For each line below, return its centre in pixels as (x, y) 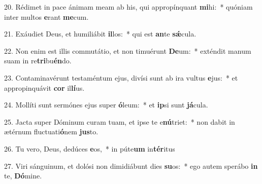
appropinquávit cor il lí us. (44, 87)
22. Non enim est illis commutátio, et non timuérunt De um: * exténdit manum (128, 50)
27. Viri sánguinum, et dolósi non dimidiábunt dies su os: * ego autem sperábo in (131, 165)
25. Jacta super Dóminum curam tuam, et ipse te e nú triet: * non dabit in (120, 121)
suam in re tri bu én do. (38, 61)
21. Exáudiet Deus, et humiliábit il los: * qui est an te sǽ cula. (100, 34)
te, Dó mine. (23, 176)
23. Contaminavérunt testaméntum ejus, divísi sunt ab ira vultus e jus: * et (121, 77)
